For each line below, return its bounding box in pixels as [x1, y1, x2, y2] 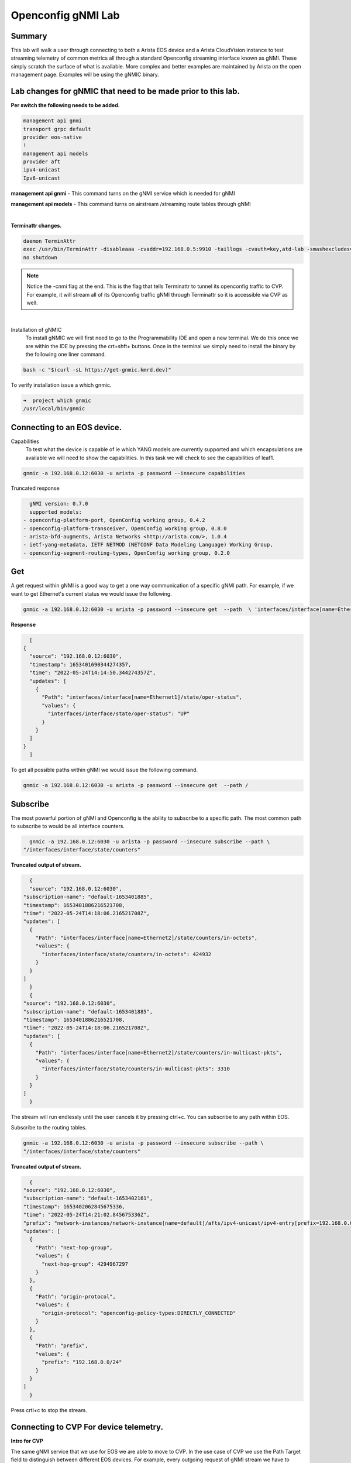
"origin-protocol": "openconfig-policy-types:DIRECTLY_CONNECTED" [42, 1310, 236, 1316]
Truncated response [11, 485, 60, 492]
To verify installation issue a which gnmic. [11, 381, 112, 389]
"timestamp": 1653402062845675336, [23, 1203, 125, 1210]
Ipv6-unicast [23, 174, 61, 181]
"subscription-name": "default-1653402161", [23, 1195, 153, 1202]
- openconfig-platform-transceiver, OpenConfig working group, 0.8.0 [23, 525, 227, 532]
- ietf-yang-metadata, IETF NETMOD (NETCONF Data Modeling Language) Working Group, [23, 541, 273, 548]
